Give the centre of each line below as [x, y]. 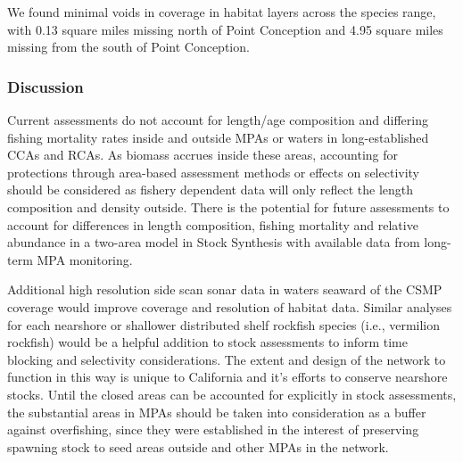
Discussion [45, 86]
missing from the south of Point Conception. [128, 47]
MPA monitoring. [85, 259]
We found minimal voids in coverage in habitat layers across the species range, [222, 12]
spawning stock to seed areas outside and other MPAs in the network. [198, 446]
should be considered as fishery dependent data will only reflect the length [211, 190]
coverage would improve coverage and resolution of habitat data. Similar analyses [230, 306]
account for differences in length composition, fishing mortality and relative [213, 224]
